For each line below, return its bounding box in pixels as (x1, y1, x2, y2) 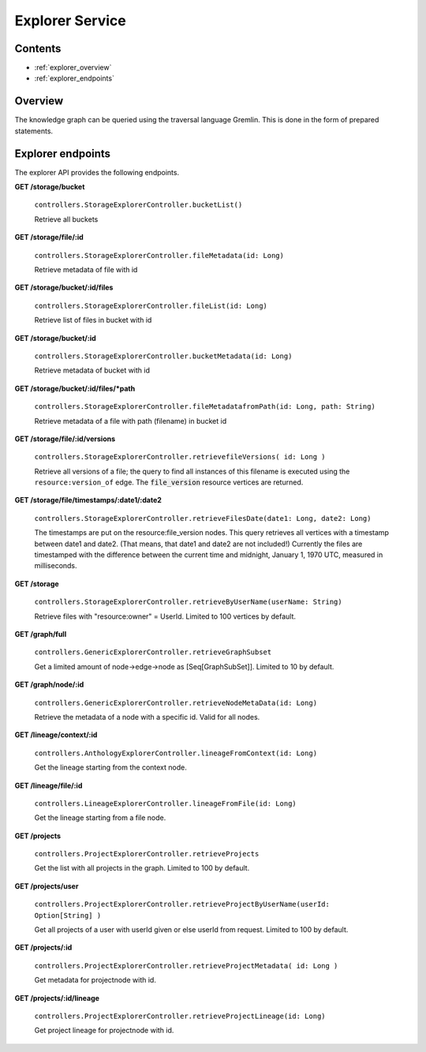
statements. (14, 126, 54, 136)
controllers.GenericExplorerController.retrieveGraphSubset (34, 648, 272, 657)
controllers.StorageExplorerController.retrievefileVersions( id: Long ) (34, 452, 327, 462)
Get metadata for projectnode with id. (34, 975, 157, 985)
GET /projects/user (14, 881, 79, 891)
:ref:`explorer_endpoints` (34, 73, 114, 83)
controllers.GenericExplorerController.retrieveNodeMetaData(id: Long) (34, 698, 318, 707)
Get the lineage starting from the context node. (34, 762, 187, 773)
